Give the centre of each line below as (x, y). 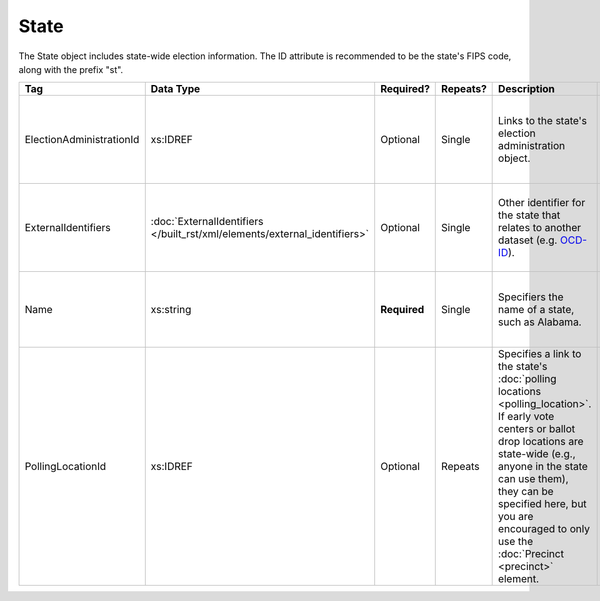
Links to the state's (543, 121)
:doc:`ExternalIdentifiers (207, 222)
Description (526, 89)
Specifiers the (531, 297)
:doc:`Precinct (531, 554)
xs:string (171, 310)
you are (516, 517)
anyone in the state (543, 467)
